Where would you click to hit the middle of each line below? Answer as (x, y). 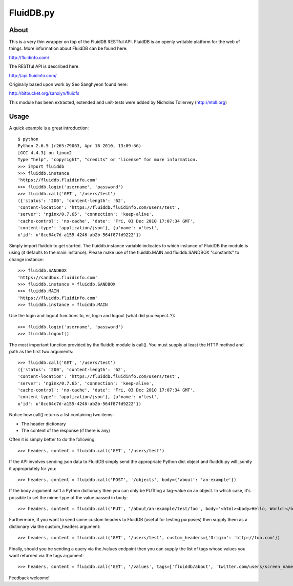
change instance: (26, 259)
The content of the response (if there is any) (66, 430)
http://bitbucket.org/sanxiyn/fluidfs (44, 93)
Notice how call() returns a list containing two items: (62, 415)
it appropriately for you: (33, 468)
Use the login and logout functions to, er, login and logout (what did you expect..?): (92, 316)
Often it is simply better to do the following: (52, 440)
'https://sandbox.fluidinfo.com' (58, 277)
